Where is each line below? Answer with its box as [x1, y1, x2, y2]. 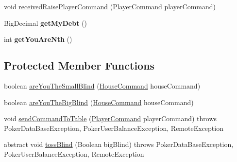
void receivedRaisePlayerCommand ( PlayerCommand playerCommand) [4, 1, 216, 11]
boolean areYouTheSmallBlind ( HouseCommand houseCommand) [4, 80, 201, 90]
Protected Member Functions [4, 58, 155, 73]
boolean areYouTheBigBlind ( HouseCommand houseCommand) [4, 97, 194, 107]
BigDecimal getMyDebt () [4, 18, 87, 28]
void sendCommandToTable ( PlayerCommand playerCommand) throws [4, 113, 217, 124]
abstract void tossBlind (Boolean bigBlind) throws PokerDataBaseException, [4, 139, 234, 149]
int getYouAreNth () [4, 34, 72, 44]
